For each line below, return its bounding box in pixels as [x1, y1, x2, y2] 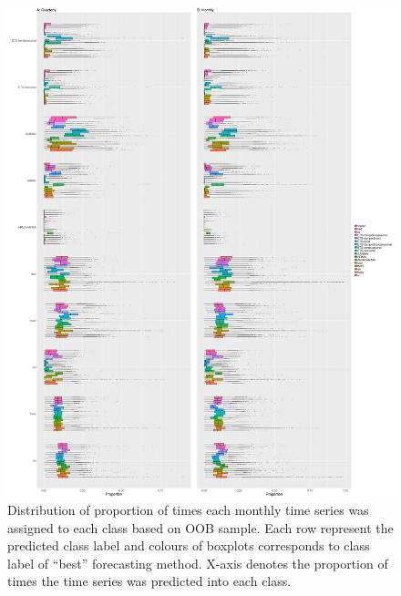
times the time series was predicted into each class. [7, 571, 292, 591]
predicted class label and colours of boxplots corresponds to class [7, 536, 370, 555]
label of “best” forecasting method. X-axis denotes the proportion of [7, 553, 388, 572]
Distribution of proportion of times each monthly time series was [7, 499, 369, 519]
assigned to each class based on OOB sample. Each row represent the [7, 518, 394, 537]
